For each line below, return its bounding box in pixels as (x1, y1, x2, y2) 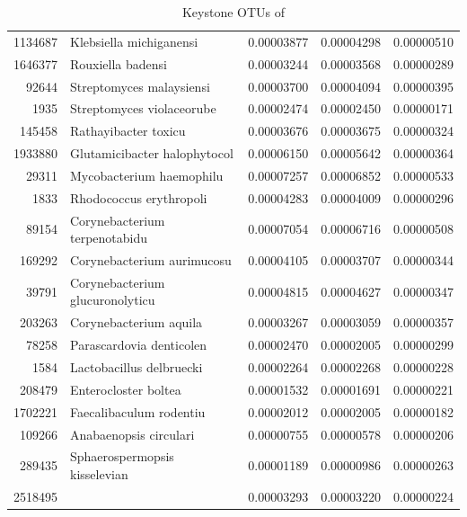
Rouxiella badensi (70, 54, 168, 73)
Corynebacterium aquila (70, 313, 203, 332)
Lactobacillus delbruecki (70, 358, 203, 376)
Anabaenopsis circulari (70, 424, 195, 443)
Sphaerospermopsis (70, 447, 174, 466)
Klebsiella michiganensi (70, 31, 198, 50)
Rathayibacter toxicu (70, 121, 186, 140)
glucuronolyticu (70, 290, 155, 309)
